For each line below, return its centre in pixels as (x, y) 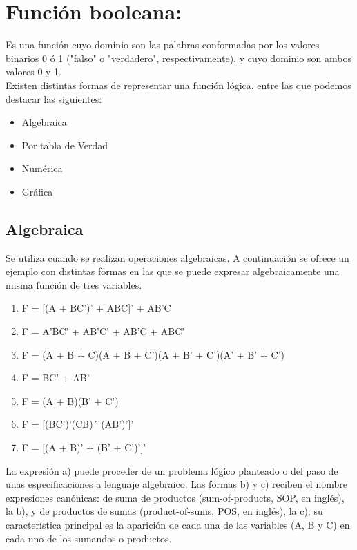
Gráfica (37, 191)
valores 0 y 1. (33, 72)
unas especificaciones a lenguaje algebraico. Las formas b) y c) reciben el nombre (176, 484)
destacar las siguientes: (54, 98)
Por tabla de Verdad (65, 145)
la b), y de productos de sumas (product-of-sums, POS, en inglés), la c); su (164, 511)
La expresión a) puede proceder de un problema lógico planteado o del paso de (172, 470)
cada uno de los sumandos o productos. (89, 538)
